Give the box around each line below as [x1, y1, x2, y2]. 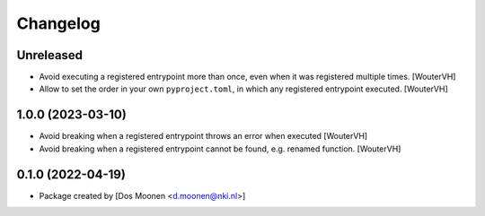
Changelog [16, 13, 101, 33]
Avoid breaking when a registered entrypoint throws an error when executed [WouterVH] [39, 131, 368, 142]
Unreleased [16, 48, 84, 63]
